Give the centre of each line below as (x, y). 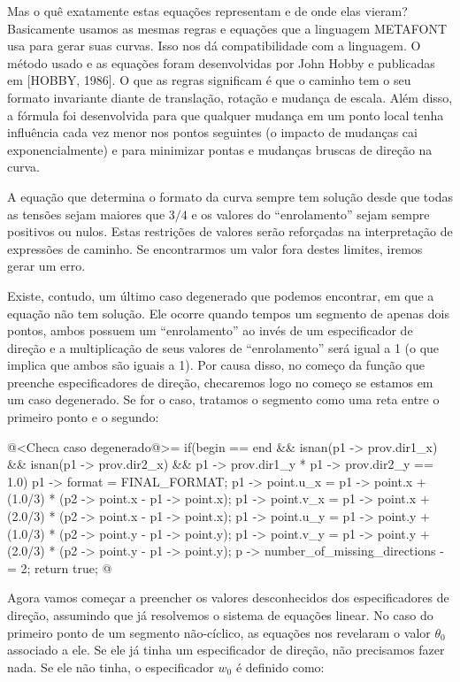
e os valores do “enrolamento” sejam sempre (310, 214)
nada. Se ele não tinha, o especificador (111, 667)
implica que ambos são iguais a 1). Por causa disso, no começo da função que (216, 365)
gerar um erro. (46, 266)
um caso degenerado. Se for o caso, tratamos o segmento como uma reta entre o (223, 399)
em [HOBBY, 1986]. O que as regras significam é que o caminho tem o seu (209, 80)
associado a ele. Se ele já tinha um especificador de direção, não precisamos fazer (226, 650)
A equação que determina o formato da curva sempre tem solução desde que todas (230, 196)
